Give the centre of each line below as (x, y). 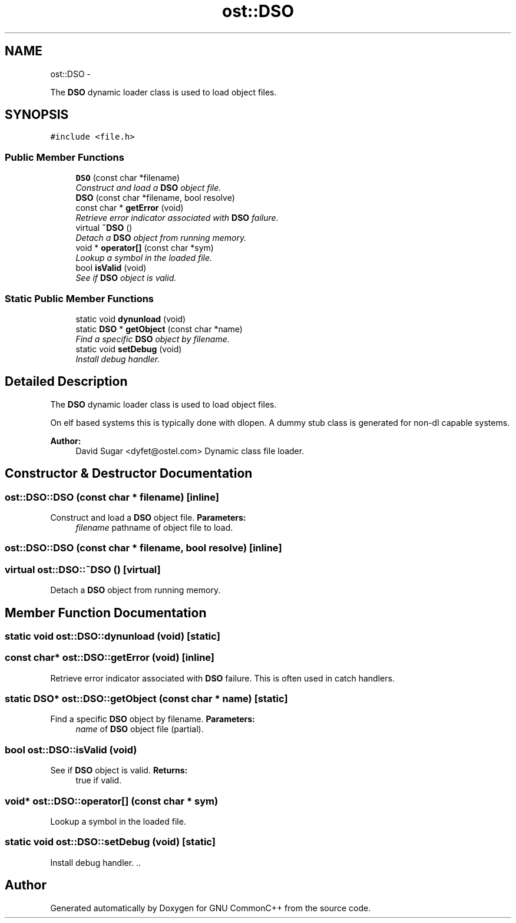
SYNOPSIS (37, 115)
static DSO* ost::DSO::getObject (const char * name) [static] (146, 699)
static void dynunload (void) (131, 319)
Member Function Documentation (106, 613)
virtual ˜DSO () (104, 228)
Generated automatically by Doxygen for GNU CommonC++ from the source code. (211, 908)
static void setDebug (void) (129, 349)
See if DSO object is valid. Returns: (119, 770)
